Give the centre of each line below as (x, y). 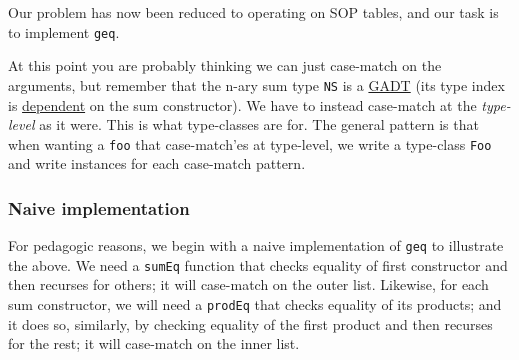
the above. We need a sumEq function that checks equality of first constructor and (258, 264)
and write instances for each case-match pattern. (157, 163)
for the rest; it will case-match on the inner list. (154, 343)
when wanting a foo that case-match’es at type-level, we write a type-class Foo (250, 143)
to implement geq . (64, 31)
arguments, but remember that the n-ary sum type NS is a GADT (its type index (256, 84)
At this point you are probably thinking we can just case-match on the (225, 65)
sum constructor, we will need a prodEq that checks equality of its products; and (255, 304)
